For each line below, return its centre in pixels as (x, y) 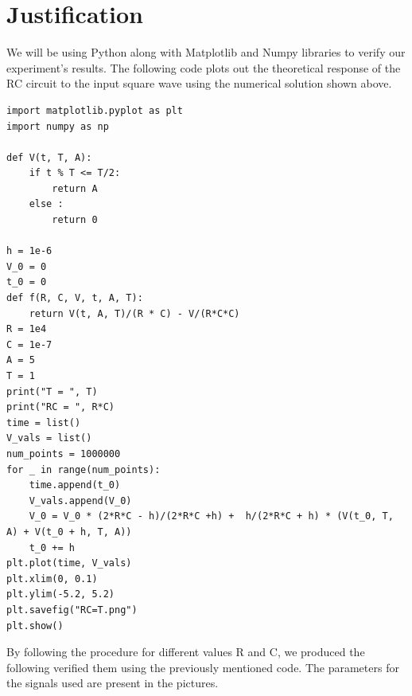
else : (46, 204)
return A (75, 188)
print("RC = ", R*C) (61, 407)
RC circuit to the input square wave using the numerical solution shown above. (199, 83)
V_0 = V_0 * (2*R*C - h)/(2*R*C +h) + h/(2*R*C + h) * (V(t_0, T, (211, 516)
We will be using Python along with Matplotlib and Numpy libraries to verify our (206, 52)
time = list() (44, 422)
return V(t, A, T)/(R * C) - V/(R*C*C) (134, 313)
